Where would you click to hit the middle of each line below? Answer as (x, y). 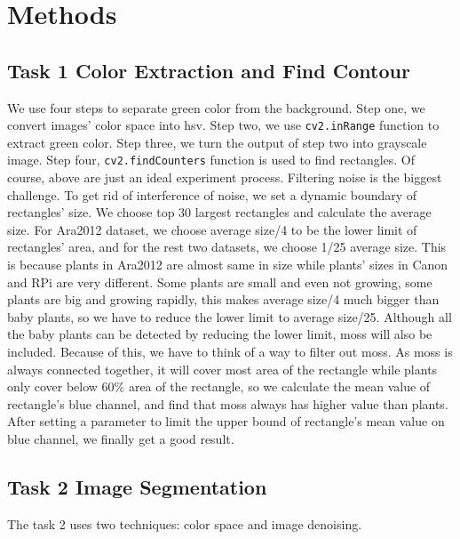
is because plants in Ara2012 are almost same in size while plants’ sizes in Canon (228, 265)
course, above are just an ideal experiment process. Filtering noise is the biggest (225, 177)
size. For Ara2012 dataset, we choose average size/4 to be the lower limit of (212, 229)
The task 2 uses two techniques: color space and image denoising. (185, 523)
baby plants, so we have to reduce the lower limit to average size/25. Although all (230, 316)
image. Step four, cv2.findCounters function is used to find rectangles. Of (211, 160)
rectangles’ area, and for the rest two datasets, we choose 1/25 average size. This (227, 247)
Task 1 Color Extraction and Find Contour (209, 70)
